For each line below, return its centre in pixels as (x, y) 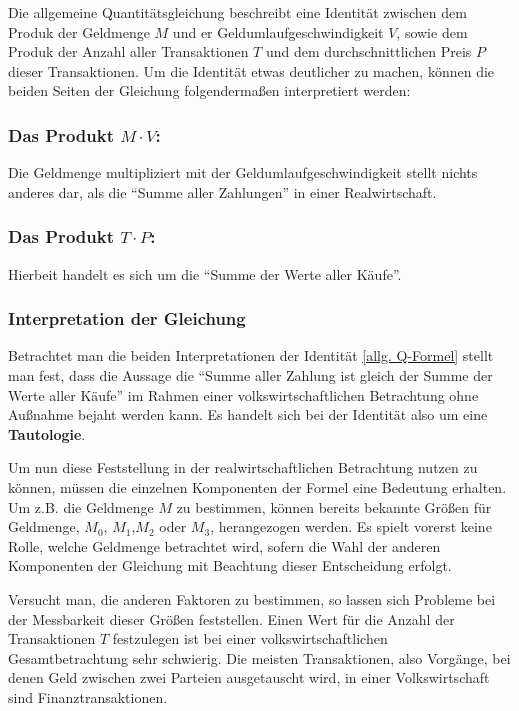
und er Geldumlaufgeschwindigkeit (278, 31)
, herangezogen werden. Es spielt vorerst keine (351, 526)
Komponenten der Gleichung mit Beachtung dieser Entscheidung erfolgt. (230, 565)
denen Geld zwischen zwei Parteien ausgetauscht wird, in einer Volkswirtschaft (249, 677)
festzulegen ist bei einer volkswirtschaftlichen (250, 638)
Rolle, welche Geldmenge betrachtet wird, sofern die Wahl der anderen (224, 545)
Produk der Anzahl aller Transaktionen (128, 51)
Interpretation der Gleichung (127, 318)
